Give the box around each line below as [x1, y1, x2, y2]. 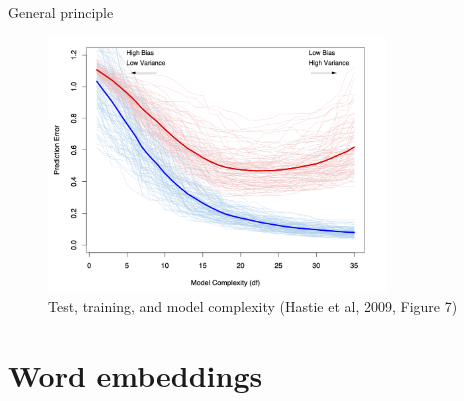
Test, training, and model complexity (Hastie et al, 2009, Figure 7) [48, 296, 458, 317]
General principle [8, 2, 114, 22]
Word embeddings [8, 355, 263, 395]
